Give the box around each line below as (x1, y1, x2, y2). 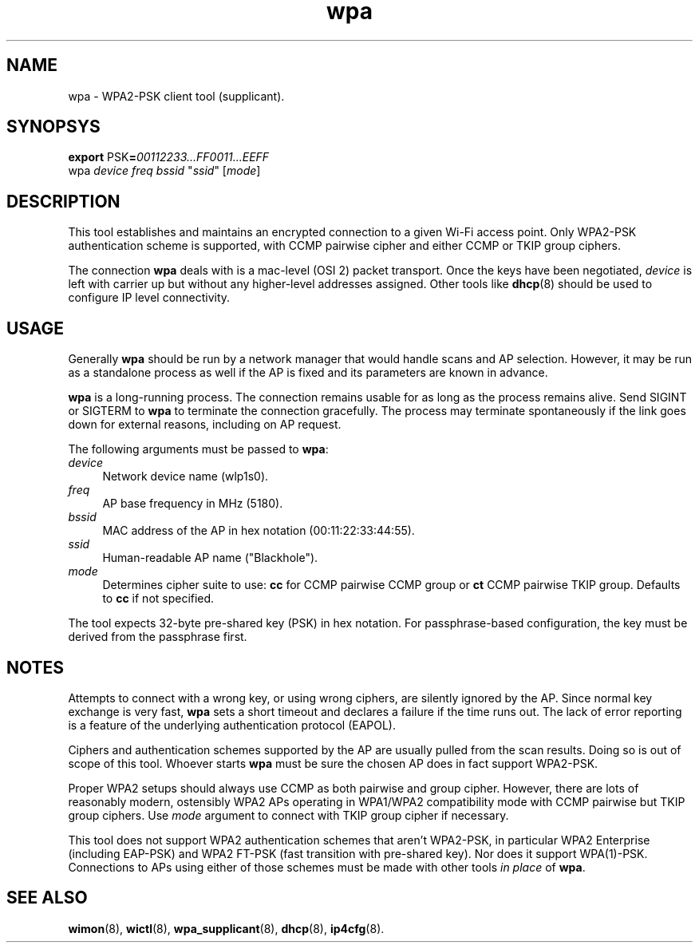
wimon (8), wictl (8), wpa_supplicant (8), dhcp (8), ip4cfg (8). (68, 921, 385, 935)
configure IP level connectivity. (68, 291, 231, 305)
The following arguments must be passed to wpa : (68, 442, 329, 457)
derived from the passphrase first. (68, 630, 247, 644)
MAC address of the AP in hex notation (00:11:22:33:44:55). (102, 524, 415, 538)
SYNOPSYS (6, 117, 101, 137)
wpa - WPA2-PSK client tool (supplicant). (68, 89, 285, 103)
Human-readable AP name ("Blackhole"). (102, 551, 318, 565)
